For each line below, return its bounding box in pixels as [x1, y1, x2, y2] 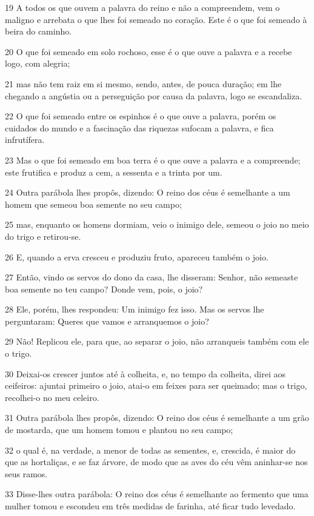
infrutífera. [5, 133, 45, 146]
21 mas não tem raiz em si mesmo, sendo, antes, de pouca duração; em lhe [5, 77, 282, 90]
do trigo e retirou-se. [5, 230, 81, 242]
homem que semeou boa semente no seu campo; [5, 197, 182, 210]
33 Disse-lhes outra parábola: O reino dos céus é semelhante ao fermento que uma [5, 488, 309, 500]
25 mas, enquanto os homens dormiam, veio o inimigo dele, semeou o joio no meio [5, 218, 309, 231]
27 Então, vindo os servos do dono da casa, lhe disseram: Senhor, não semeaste [5, 271, 298, 283]
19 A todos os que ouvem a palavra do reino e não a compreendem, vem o [5, 1, 280, 13]
